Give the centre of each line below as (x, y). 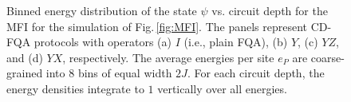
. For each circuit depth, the (256, 73)
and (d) (25, 57)
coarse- (327, 57)
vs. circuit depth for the (270, 10)
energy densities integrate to (75, 88)
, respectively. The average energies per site (168, 57)
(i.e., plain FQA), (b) (236, 42)
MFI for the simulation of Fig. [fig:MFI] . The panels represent (157, 26)
